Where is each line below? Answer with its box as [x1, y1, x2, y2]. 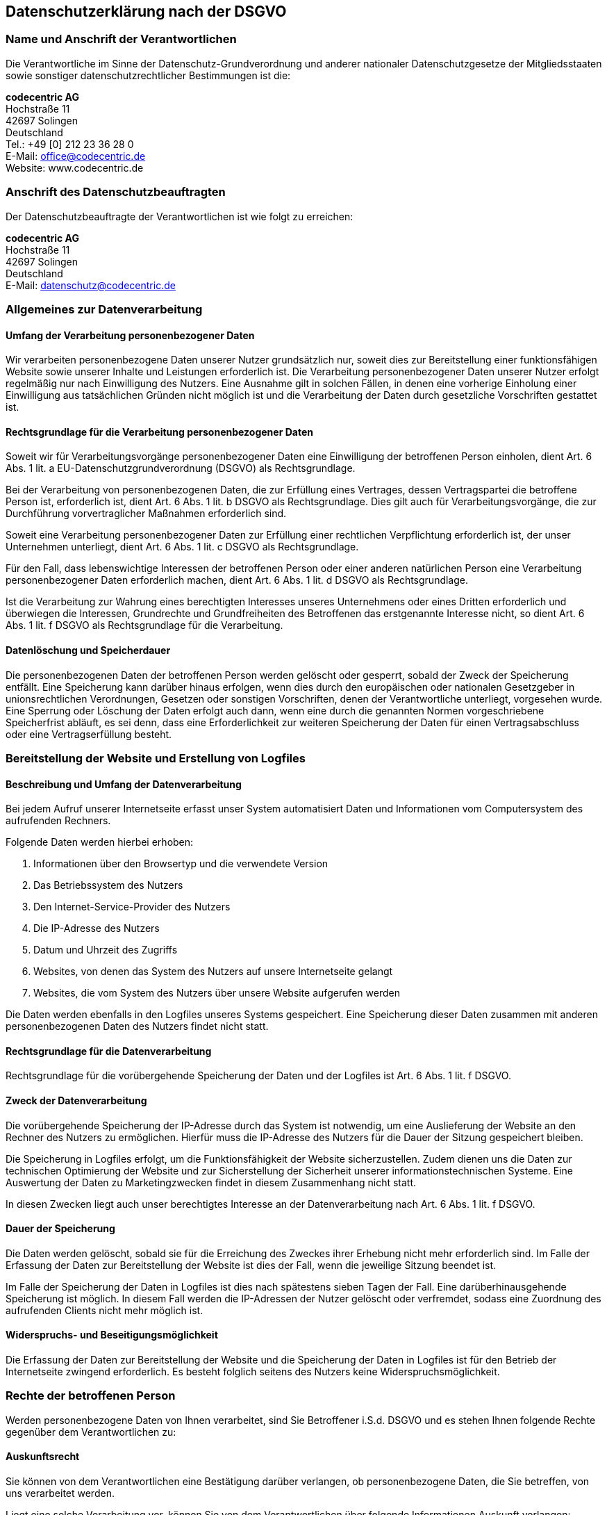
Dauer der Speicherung [6, 1222, 115, 1235]
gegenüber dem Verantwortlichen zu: [6, 1425, 176, 1438]
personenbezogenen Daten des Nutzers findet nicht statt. [6, 1020, 269, 1033]
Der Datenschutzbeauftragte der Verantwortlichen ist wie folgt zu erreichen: [6, 210, 354, 222]
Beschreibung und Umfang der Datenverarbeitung [6, 778, 242, 790]
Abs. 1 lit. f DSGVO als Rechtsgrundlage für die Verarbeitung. [6, 619, 283, 632]
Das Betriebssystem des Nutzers [33, 879, 183, 892]
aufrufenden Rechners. [6, 814, 111, 827]
